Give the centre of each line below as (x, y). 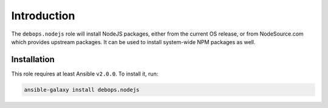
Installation (33, 59)
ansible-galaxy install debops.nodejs (82, 90)
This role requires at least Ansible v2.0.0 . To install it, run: (85, 74)
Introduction (43, 16)
